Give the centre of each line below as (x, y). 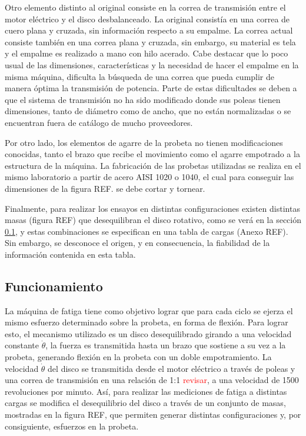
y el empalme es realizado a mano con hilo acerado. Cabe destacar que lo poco (147, 53)
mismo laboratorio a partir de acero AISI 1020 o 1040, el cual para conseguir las (149, 177)
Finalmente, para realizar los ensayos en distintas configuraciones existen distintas (152, 208)
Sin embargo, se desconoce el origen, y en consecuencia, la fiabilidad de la (137, 243)
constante (22, 345)
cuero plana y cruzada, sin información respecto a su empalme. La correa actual (149, 30)
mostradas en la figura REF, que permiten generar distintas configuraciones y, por (153, 415)
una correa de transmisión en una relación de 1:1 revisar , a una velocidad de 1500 (152, 380)
